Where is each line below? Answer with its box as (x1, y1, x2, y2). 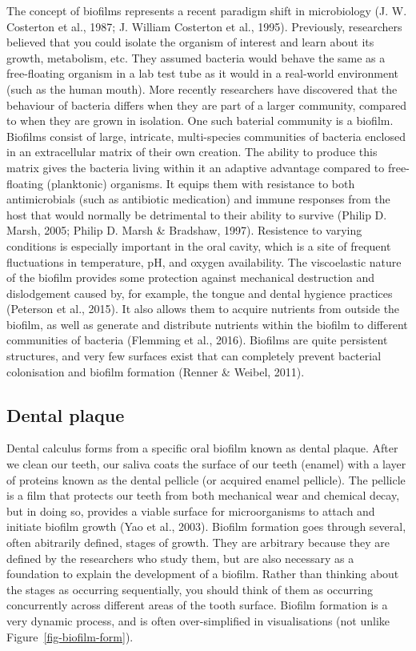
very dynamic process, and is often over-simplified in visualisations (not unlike (6, 612, 390, 629)
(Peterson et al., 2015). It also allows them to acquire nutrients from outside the (6, 300, 400, 317)
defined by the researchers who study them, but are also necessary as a (6, 549, 354, 566)
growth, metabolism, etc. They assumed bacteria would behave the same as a (6, 49, 386, 66)
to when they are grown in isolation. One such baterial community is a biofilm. (6, 112, 394, 129)
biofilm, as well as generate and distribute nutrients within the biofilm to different (6, 315, 408, 332)
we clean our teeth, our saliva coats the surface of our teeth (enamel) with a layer (6, 456, 406, 472)
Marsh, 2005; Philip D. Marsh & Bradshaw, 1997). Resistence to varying (6, 222, 362, 239)
